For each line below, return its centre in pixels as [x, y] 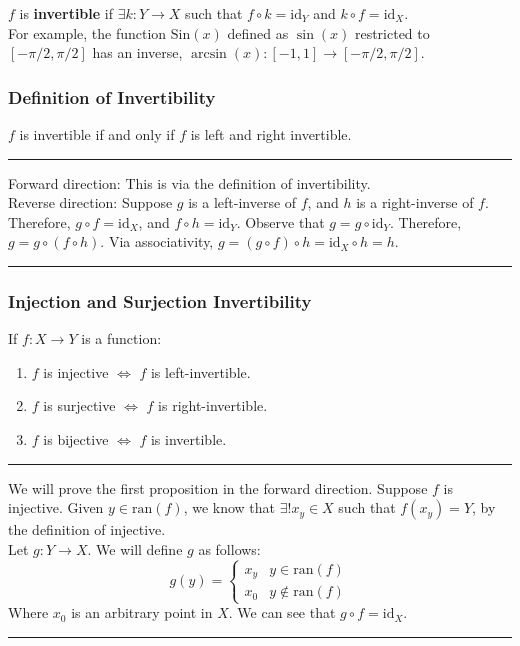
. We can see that [282, 612]
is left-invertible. [200, 371]
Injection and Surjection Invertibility [160, 300]
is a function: [121, 338]
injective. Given [56, 507]
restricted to [392, 32]
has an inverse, [137, 52]
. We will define [135, 548]
